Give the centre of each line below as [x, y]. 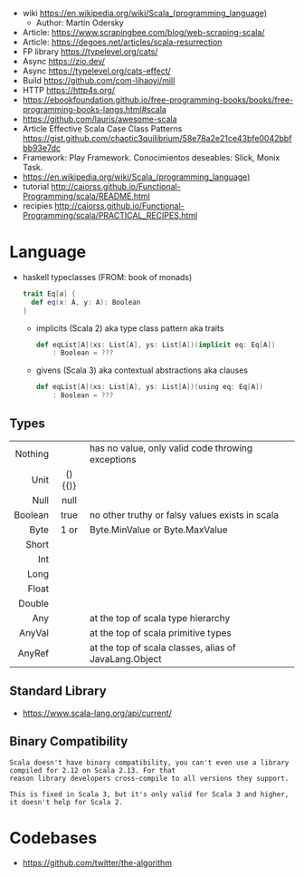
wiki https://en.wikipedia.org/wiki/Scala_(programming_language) [145, 13]
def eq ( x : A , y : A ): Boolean [86, 302]
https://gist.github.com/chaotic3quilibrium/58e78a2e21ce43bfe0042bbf [157, 138]
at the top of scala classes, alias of [163, 648]
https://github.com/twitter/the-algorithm [97, 863]
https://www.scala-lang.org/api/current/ [97, 713]
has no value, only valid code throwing [171, 448]
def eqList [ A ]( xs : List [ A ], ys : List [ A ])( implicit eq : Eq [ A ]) [156, 345]
